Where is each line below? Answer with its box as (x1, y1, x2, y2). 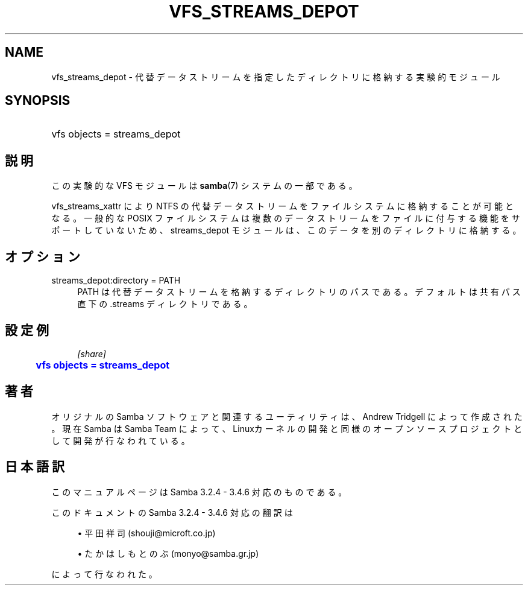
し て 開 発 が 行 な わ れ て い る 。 (51, 435, 190, 446)
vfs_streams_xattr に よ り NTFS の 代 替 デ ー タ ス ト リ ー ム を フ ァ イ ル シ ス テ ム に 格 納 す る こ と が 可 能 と (51, 201, 514, 212)
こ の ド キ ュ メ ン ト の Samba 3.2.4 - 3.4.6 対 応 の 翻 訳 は (51, 507, 293, 518)
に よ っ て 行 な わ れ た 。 (51, 568, 157, 579)
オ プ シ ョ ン (5, 249, 80, 264)
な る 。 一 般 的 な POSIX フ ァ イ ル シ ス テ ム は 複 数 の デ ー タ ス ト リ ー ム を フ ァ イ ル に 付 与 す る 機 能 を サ (51, 213, 520, 224)
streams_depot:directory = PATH (51, 275, 181, 286)
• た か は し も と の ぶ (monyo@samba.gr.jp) (77, 548, 259, 559)
